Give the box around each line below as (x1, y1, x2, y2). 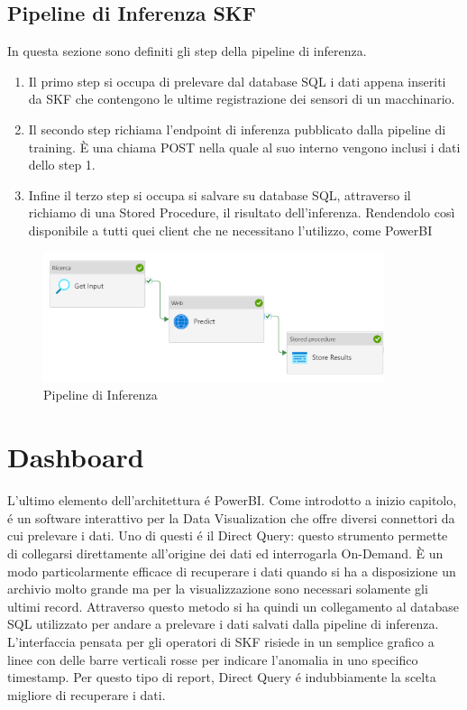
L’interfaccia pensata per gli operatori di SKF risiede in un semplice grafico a (7, 632, 435, 650)
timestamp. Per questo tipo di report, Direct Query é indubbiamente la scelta (7, 668, 436, 687)
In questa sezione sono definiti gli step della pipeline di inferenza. (7, 41, 367, 60)
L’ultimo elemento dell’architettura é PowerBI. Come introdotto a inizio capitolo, (7, 491, 457, 510)
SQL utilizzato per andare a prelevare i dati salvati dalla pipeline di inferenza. (7, 614, 439, 633)
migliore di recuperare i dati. (7, 685, 166, 704)
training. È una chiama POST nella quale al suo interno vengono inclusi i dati (28, 137, 461, 156)
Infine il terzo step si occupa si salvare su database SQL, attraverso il (28, 185, 411, 204)
